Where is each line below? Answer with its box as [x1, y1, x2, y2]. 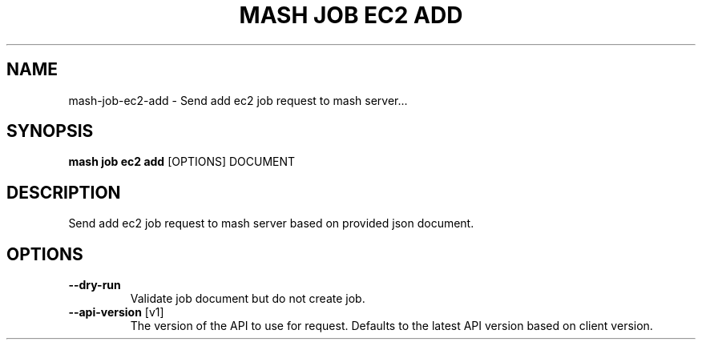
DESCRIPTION [6, 182, 121, 203]
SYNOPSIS [6, 121, 94, 142]
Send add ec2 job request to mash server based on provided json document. [68, 216, 474, 231]
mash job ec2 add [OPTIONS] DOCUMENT [68, 155, 296, 169]
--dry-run [68, 278, 121, 292]
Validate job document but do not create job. [130, 292, 365, 306]
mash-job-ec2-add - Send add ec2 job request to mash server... [68, 93, 408, 107]
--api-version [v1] [68, 305, 164, 320]
